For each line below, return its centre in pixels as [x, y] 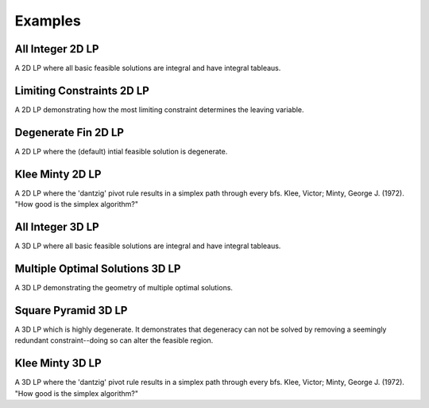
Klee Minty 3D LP [58, 363]
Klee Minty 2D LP [58, 174]
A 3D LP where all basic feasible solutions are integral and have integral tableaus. [148, 246]
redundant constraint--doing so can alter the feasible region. [114, 340]
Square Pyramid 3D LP [71, 310]
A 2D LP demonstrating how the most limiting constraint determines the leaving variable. [160, 109]
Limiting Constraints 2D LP [82, 90]
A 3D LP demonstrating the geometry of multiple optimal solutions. [124, 287]
